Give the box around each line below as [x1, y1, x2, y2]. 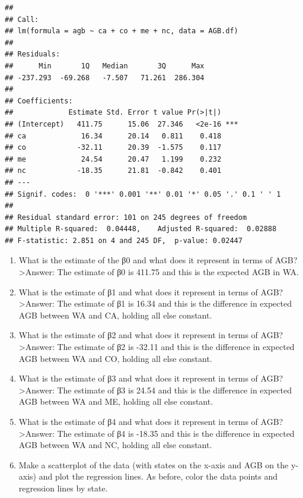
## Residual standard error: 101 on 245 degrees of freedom [5, 213, 247, 222]
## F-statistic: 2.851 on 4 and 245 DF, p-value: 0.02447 [5, 236, 243, 245]
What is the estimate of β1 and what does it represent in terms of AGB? [18, 285, 283, 298]
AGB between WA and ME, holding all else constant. [18, 395, 213, 408]
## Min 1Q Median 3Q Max [5, 61, 205, 70]
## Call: [5, 15, 39, 24]
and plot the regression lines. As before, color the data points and [39, 470, 278, 483]
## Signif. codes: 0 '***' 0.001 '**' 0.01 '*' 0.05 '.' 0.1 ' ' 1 [5, 190, 281, 198]
